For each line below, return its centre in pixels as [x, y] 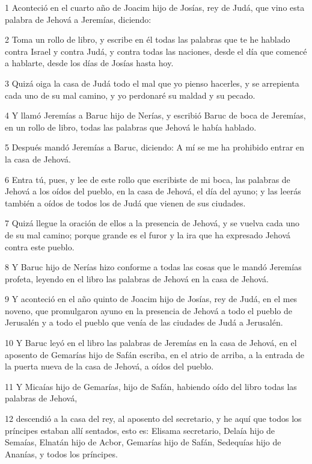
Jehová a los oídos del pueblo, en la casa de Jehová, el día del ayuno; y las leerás [153, 191]
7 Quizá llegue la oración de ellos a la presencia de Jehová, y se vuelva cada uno [152, 223]
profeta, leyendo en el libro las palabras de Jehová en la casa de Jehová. [137, 278]
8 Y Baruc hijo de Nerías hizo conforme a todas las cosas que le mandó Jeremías [153, 267]
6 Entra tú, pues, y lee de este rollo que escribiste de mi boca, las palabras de [148, 179]
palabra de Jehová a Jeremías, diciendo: [78, 19]
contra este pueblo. [40, 246]
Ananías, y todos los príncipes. [61, 453]
